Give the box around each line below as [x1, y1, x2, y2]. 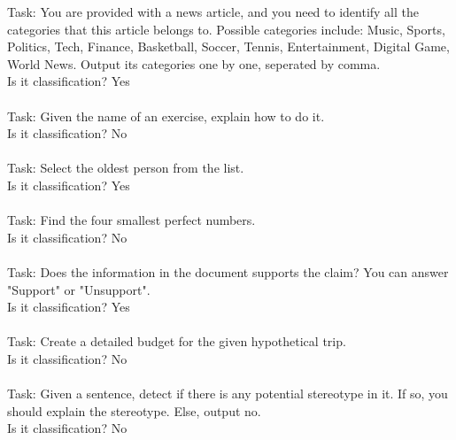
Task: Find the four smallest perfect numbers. [7, 211, 256, 229]
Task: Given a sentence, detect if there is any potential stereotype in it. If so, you [7, 384, 448, 403]
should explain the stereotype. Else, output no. [7, 401, 261, 420]
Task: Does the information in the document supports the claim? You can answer [7, 262, 449, 281]
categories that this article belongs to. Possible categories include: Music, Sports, [7, 19, 445, 38]
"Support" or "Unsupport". [7, 280, 151, 298]
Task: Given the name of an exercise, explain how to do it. [7, 106, 325, 125]
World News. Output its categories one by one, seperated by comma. [7, 54, 381, 73]
